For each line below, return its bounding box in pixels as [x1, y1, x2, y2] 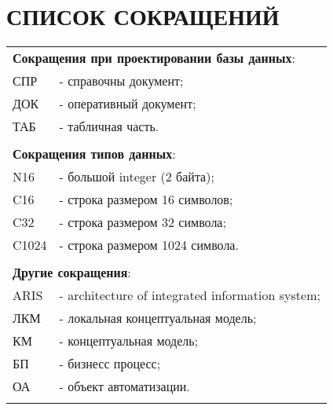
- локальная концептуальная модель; [59, 309, 257, 328]
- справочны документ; [59, 71, 184, 90]
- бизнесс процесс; [59, 354, 161, 373]
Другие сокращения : [13, 263, 131, 282]
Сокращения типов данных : [13, 145, 176, 163]
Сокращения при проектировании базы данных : [13, 49, 295, 68]
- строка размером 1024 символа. [59, 236, 239, 254]
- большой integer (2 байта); [59, 167, 214, 186]
